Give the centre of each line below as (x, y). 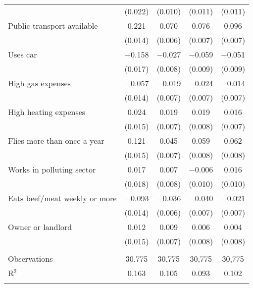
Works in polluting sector (52, 169)
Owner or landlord (40, 227)
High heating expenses (47, 112)
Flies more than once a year (56, 141)
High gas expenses (39, 83)
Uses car (23, 54)
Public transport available (53, 26)
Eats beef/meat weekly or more (62, 198)
